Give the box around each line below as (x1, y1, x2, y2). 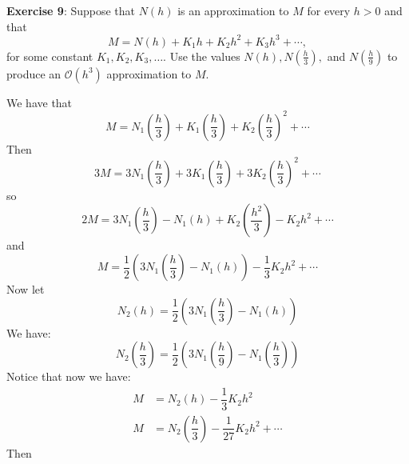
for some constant (6, 47, 93, 64)
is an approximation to (177, 2, 289, 18)
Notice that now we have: (6, 368, 131, 385)
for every (307, 2, 351, 18)
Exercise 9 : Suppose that (6, 2, 136, 18)
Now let (6, 281, 45, 298)
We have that (6, 94, 73, 110)
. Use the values (163, 47, 240, 64)
